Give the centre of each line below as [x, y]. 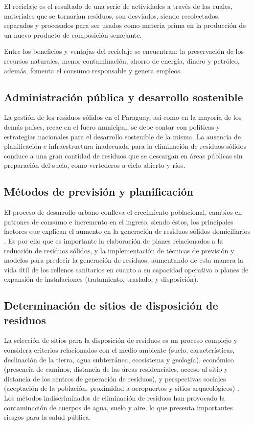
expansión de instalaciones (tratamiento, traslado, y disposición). [101, 279]
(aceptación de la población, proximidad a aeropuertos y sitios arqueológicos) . [122, 388]
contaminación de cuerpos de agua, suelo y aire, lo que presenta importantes [118, 407]
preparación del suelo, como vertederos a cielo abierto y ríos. [95, 165]
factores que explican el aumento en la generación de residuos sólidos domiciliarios [127, 231]
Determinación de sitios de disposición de [111, 305]
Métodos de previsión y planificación [99, 191]
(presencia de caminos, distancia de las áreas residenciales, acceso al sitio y [116, 369]
